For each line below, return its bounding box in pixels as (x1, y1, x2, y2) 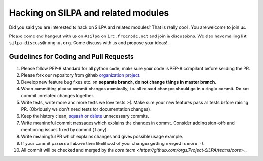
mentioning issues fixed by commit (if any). (21, 126, 108, 132)
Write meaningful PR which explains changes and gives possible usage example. (21, 134, 184, 140)
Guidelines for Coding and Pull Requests (9, 53, 134, 61)
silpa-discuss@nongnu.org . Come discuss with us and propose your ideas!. (9, 40, 169, 46)
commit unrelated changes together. (21, 92, 94, 98)
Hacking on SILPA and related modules (9, 7, 169, 18)
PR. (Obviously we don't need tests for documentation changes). (21, 106, 151, 112)
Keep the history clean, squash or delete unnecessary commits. (21, 113, 150, 119)
